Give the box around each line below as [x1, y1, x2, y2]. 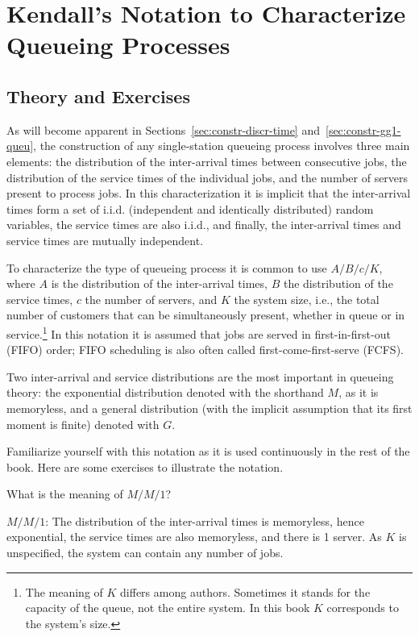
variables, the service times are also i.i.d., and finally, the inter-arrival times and [6, 216, 401, 233]
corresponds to [326, 599, 399, 616]
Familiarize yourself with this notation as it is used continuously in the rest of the [6, 443, 410, 460]
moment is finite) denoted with [6, 415, 160, 432]
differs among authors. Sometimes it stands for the [120, 583, 371, 600]
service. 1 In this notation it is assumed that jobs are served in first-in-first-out [6, 323, 391, 342]
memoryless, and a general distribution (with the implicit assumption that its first [6, 399, 413, 416]
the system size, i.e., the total [234, 290, 380, 307]
